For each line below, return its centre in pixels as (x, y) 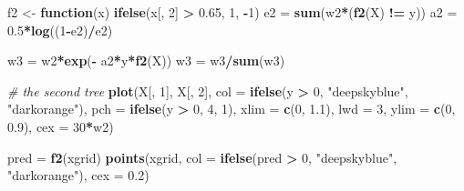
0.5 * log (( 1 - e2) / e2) (60, 30)
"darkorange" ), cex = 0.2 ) (78, 175)
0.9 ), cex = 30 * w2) (61, 126)
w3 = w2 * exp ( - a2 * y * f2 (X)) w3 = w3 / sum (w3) (146, 60)
